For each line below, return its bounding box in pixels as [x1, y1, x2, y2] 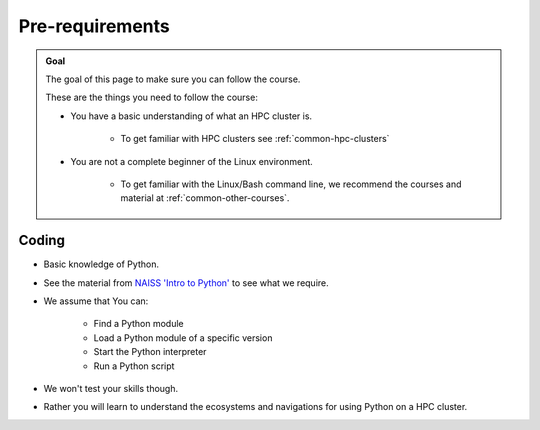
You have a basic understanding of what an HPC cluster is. [70, 110, 313, 122]
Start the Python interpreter [93, 346, 207, 358]
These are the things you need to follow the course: [45, 91, 259, 104]
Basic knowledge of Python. [43, 258, 160, 270]
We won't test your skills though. [43, 382, 179, 394]
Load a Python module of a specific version [93, 331, 273, 344]
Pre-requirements [18, 15, 170, 37]
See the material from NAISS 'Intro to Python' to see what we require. [43, 276, 329, 289]
